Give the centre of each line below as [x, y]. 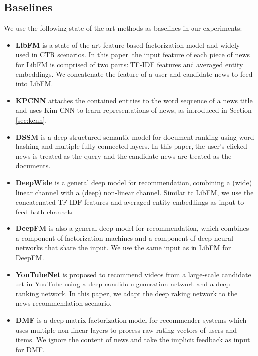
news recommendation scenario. [64, 303]
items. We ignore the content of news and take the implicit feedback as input [133, 339]
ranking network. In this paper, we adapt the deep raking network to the [127, 293]
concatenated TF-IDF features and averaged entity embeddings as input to [130, 202]
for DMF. [30, 349]
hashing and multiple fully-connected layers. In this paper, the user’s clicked [131, 146]
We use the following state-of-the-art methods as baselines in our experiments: [123, 28]
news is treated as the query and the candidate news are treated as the [124, 156]
